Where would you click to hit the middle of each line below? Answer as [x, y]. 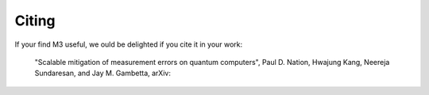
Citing [35, 21]
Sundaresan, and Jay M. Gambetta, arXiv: [102, 73]
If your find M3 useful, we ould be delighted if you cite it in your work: [129, 44]
